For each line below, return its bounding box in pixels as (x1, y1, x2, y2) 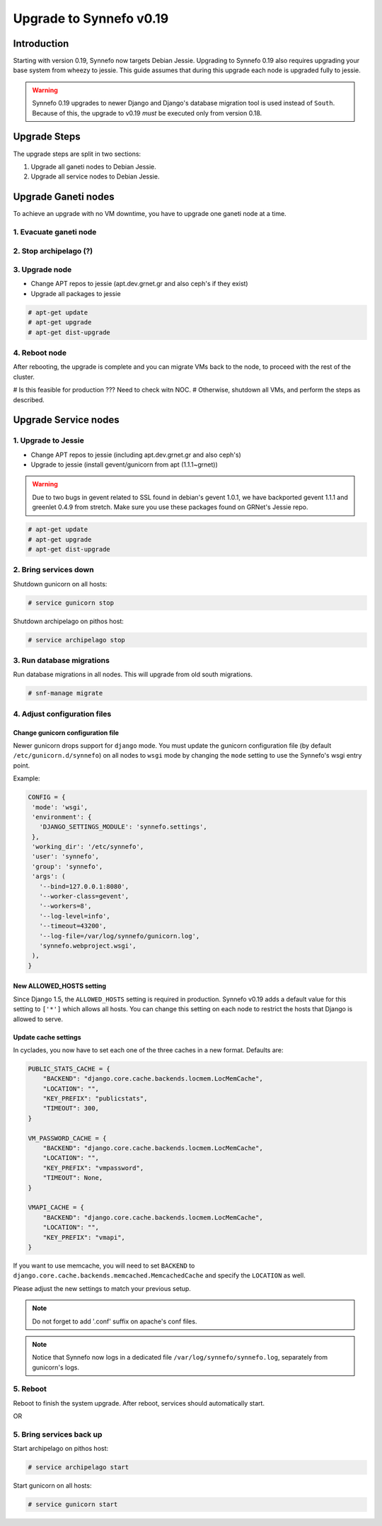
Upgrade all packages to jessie (30, 289, 121, 297)
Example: (13, 774, 40, 782)
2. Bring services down (13, 565, 95, 575)
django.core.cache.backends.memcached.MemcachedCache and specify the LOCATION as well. (13, 1271, 306, 1280)
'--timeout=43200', (39, 922, 107, 930)
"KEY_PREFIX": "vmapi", (42, 1233, 125, 1241)
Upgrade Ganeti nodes (13, 191, 115, 203)
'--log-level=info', (39, 912, 111, 920)
